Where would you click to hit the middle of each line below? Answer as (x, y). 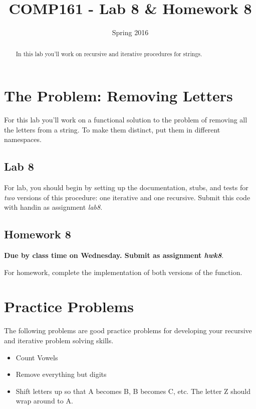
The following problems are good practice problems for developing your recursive (128, 330)
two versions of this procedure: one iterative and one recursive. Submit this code (127, 197)
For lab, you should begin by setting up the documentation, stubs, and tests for (126, 187)
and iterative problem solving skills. (59, 340)
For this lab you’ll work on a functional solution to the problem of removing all (126, 120)
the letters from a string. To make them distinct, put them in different (112, 129)
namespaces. (23, 139)
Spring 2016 (130, 32)
